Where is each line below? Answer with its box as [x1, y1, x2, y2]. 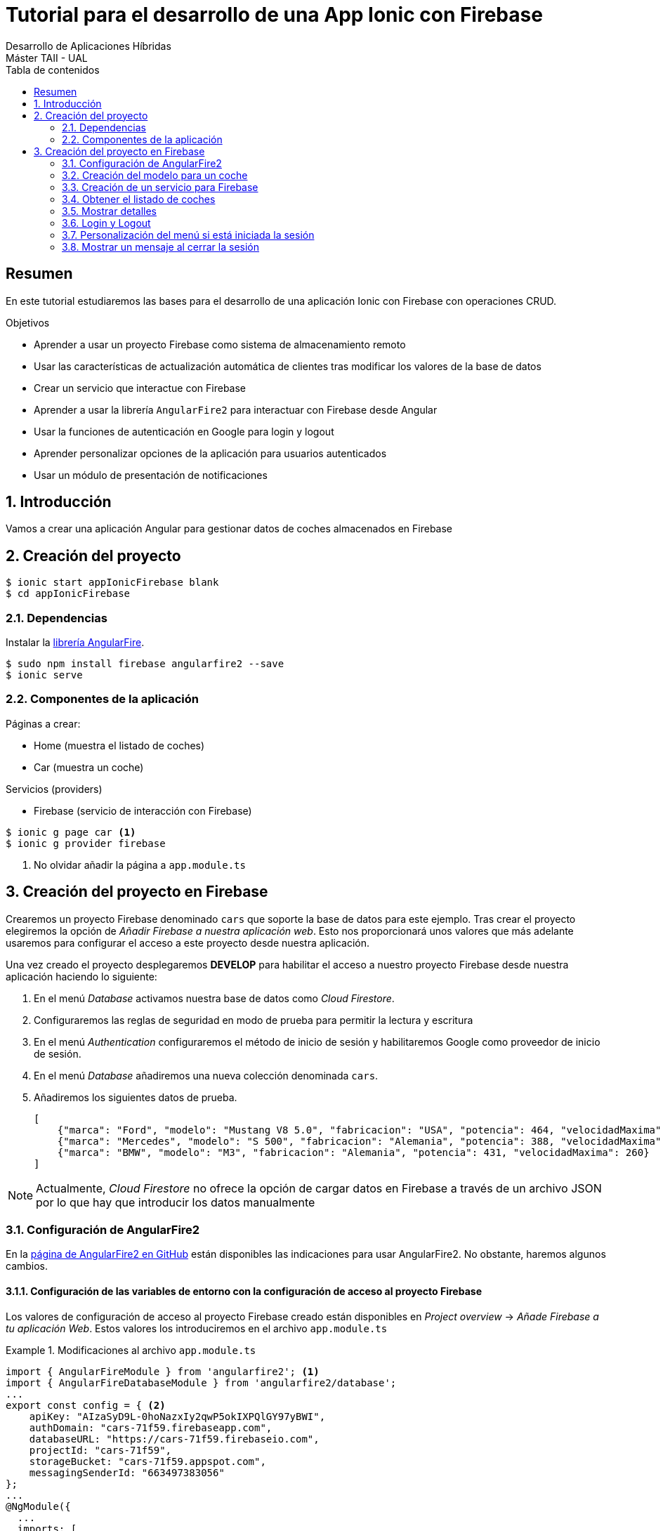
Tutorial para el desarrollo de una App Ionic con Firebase [6, 3, 543, 27]
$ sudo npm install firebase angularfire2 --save [6, 658, 284, 670]
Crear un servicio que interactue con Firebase [34, 381, 247, 394]
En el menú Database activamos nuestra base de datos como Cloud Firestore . [34, 992, 395, 1004]
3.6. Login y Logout [62, 216, 151, 229]
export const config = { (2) [6, 1399, 166, 1411]
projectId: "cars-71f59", [29, 1444, 172, 1456]
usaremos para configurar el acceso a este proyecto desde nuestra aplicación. [6, 936, 370, 949]
